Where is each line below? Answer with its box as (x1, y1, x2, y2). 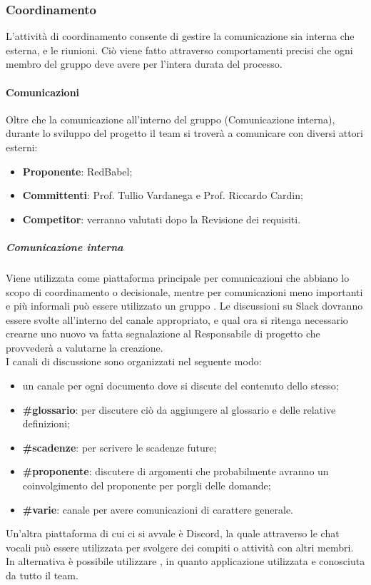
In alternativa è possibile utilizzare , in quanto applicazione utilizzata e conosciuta (6, 554, 365, 569)
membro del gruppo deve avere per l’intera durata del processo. (6, 56, 283, 71)
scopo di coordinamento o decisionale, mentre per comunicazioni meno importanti (6, 284, 363, 299)
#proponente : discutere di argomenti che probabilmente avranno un (22, 464, 329, 479)
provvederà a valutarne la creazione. (6, 340, 163, 355)
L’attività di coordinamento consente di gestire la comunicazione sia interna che (6, 29, 355, 44)
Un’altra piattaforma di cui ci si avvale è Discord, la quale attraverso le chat (6, 526, 340, 541)
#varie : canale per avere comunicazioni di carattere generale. (22, 502, 294, 517)
